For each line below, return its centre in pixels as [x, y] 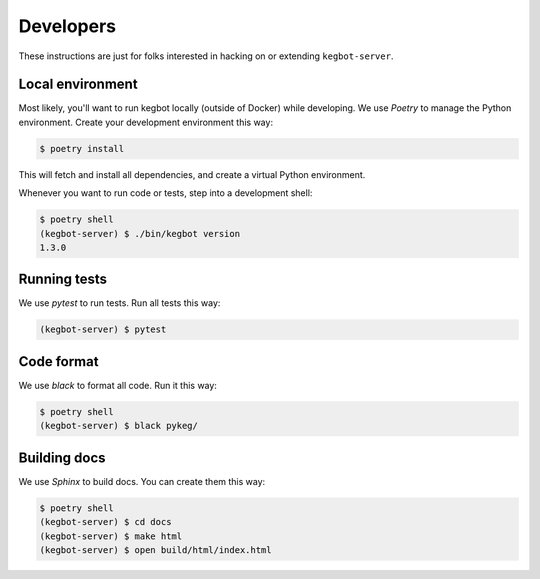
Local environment [78, 84]
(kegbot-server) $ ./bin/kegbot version [139, 233]
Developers [67, 26]
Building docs [62, 457]
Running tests [63, 279]
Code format [58, 361]
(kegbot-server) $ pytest [103, 329]
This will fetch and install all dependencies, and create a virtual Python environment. [192, 174]
